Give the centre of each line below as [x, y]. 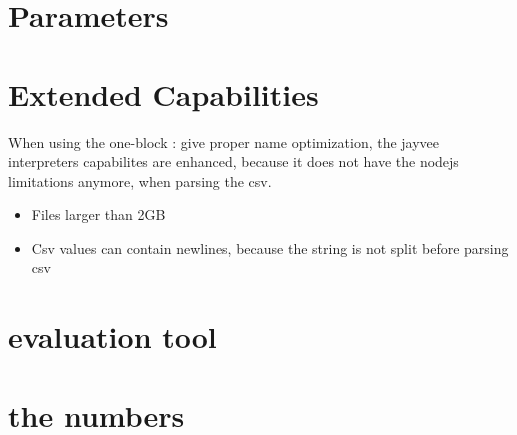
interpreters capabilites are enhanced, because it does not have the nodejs [233, 161]
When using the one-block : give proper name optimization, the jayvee [224, 141]
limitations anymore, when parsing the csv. [140, 180]
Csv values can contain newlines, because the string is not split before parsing [270, 247]
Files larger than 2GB [98, 214]
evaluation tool [112, 336]
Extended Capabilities [163, 93]
